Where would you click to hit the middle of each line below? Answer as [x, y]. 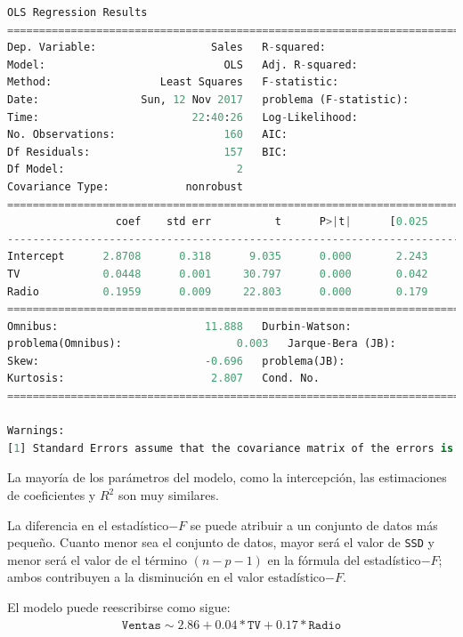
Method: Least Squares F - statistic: [173, 82]
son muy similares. [168, 495]
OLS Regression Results [77, 12]
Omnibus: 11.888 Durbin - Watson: [179, 326]
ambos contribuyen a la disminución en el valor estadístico [166, 577]
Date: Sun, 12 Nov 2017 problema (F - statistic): [208, 99]
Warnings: [36, 431]
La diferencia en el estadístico [88, 524]
